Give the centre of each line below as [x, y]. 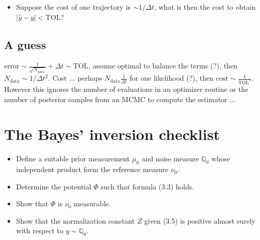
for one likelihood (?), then [172, 78]
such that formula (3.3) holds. [147, 186]
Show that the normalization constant [75, 220]
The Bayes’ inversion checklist [112, 134]
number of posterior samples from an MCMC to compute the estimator [116, 99]
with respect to [40, 231]
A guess [25, 44]
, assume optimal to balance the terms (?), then [163, 66]
